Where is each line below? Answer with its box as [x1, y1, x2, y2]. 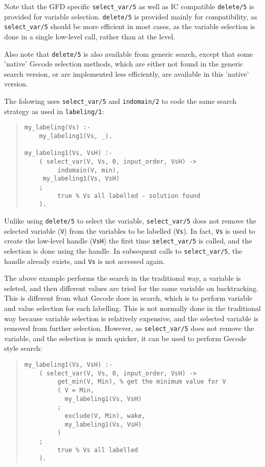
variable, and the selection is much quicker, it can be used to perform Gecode [4, 332, 247, 343]
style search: [4, 343, 42, 353]
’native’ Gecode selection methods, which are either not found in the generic [4, 58, 244, 69]
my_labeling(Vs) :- [24, 124, 91, 131]
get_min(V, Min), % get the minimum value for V [57, 378, 226, 386]
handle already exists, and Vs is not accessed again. [4, 255, 165, 266]
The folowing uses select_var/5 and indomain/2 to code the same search [4, 96, 237, 106]
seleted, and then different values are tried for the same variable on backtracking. [4, 282, 259, 293]
